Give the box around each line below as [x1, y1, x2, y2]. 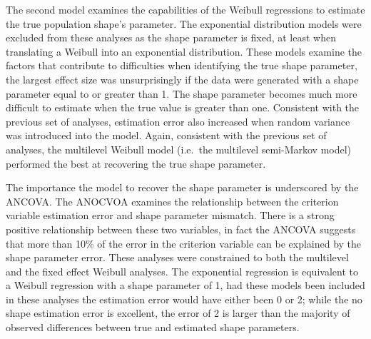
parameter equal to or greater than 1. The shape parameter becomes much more [6, 86, 357, 101]
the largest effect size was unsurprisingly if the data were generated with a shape [6, 71, 359, 86]
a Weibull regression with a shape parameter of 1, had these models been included [6, 278, 365, 293]
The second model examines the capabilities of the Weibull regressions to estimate [6, 2, 365, 16]
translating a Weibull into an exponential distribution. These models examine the [6, 44, 362, 59]
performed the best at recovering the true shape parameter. [6, 156, 266, 171]
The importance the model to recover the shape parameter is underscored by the [6, 180, 359, 195]
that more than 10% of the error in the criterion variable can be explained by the [6, 236, 362, 251]
